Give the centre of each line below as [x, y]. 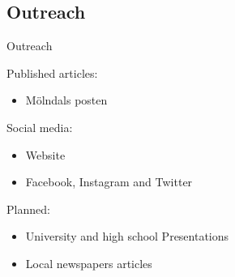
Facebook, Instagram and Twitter [109, 182]
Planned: [28, 209]
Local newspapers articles [89, 263]
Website [45, 154]
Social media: [40, 127]
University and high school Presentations [127, 236]
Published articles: [52, 72]
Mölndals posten [66, 100]
